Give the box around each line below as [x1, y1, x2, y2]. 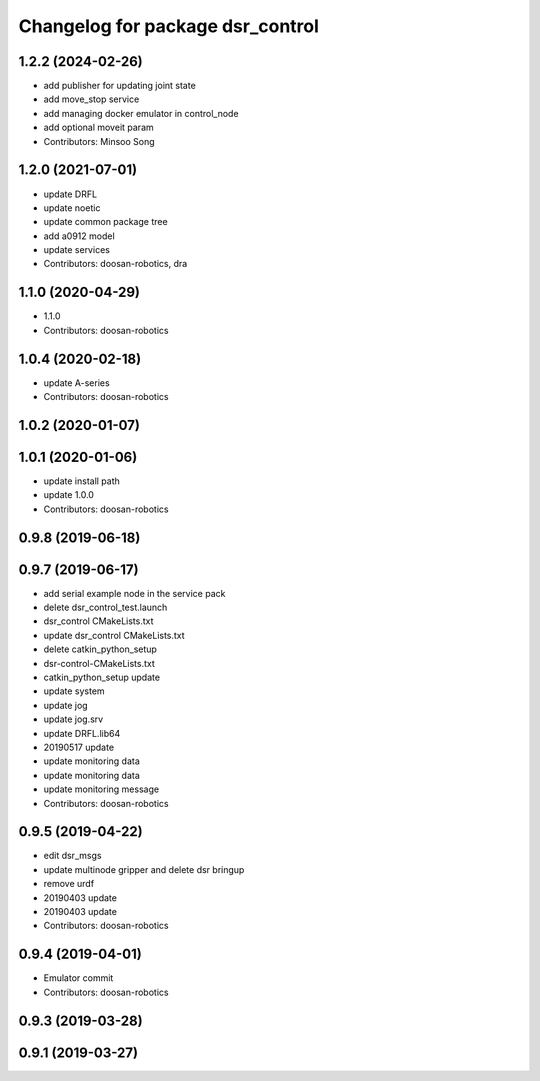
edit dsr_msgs [43, 850, 102, 862]
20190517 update [43, 741, 115, 753]
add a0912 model [43, 230, 115, 242]
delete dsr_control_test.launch [43, 601, 168, 614]
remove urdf [43, 878, 95, 890]
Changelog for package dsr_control [18, 15, 320, 37]
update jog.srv [43, 713, 104, 725]
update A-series [43, 376, 110, 389]
